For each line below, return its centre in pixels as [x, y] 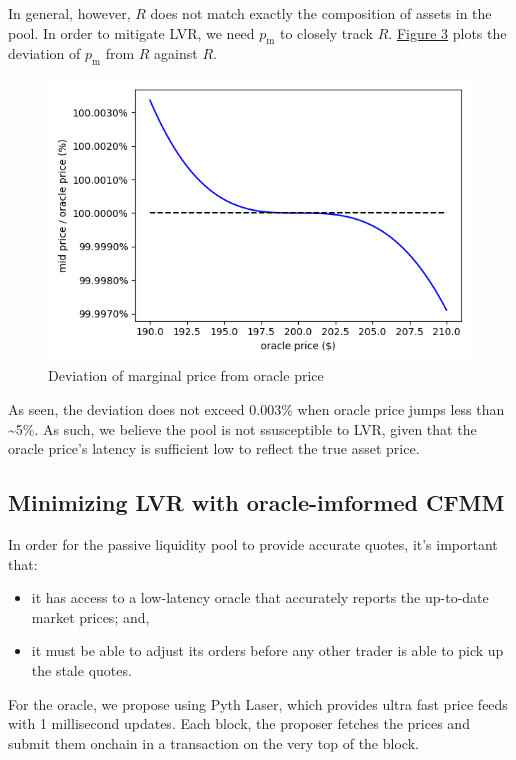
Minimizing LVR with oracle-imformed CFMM [256, 502]
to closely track [326, 32]
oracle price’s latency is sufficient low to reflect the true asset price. [214, 448]
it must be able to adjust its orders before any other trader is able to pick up [267, 650]
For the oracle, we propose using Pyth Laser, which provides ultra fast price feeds [258, 703]
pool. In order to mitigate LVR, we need [131, 32]
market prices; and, [90, 616]
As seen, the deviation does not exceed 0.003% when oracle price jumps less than [256, 409]
